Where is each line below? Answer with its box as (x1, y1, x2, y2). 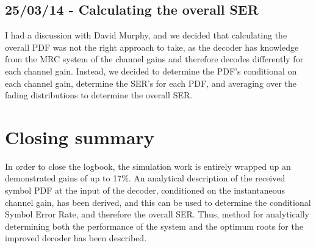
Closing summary (5, 124, 154, 149)
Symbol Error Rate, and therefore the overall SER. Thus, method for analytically (5, 208, 309, 221)
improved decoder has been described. (5, 232, 147, 244)
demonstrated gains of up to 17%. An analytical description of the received (5, 172, 285, 184)
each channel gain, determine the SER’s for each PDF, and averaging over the (5, 76, 296, 89)
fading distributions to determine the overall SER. (5, 89, 193, 101)
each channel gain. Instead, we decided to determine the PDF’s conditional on (5, 64, 297, 77)
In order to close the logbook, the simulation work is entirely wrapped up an (5, 159, 291, 172)
